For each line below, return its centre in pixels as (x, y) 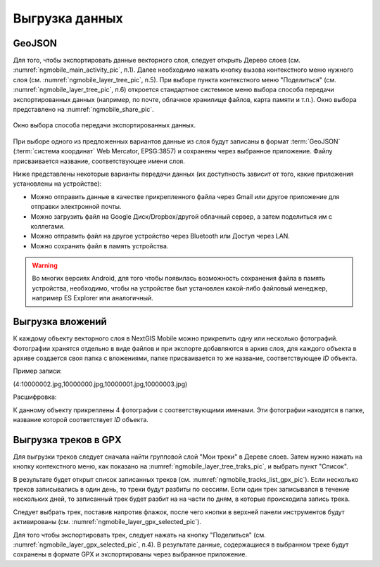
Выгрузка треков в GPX (68, 440)
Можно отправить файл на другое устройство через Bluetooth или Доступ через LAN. (160, 236)
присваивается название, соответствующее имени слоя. (99, 161)
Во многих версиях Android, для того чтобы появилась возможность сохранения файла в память (179, 279)
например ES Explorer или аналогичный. (93, 298)
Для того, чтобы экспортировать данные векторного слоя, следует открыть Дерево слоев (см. (157, 60)
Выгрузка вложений (60, 322)
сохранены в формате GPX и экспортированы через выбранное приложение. (130, 554)
